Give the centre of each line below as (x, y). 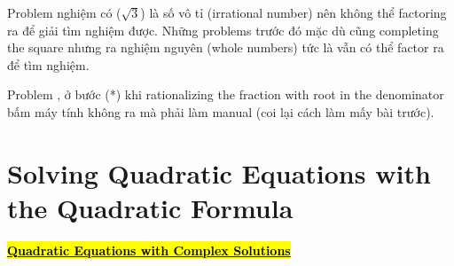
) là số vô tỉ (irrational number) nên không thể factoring (294, 12)
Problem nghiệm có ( (64, 12)
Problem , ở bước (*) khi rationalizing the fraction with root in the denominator (226, 94)
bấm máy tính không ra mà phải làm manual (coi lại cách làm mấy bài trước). (221, 111)
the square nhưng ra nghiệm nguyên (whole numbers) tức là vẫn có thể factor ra (226, 47)
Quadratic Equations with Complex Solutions (149, 250)
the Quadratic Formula (150, 207)
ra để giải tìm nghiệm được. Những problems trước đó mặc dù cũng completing (223, 30)
